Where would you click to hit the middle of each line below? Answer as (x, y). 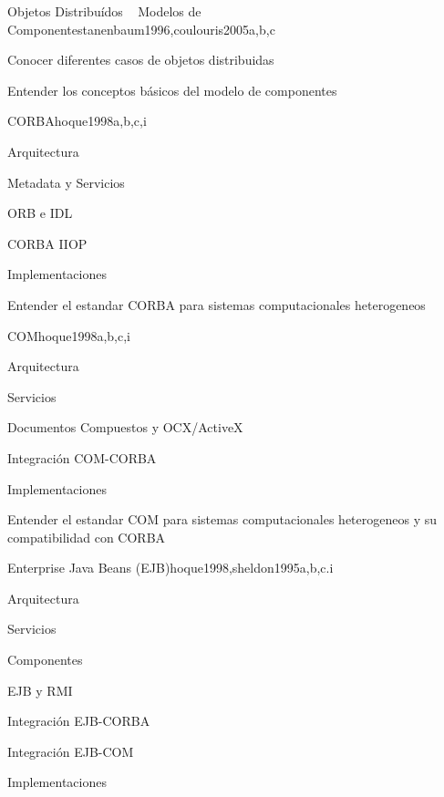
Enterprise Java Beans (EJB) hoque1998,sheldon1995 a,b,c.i (170, 568)
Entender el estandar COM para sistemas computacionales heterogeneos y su (222, 519)
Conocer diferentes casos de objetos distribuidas (141, 60)
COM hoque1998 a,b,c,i (69, 335)
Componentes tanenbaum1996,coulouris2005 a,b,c (141, 29)
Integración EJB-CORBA (79, 721)
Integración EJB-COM (71, 751)
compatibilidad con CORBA (87, 537)
